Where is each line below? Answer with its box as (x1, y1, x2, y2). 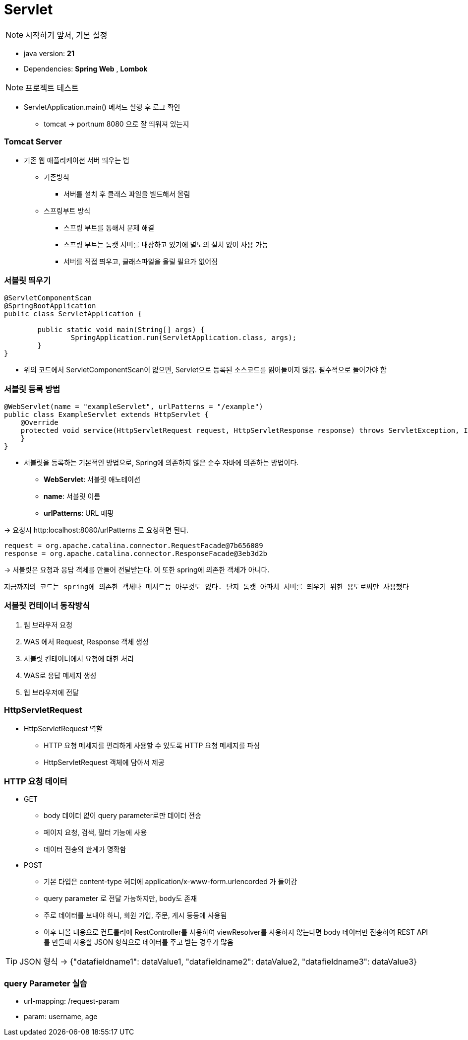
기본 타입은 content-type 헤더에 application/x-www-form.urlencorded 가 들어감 (44, 877, 297, 886)
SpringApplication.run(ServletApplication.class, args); (70, 334, 297, 342)
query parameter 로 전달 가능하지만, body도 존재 (44, 894, 197, 903)
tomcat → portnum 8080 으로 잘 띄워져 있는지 (44, 119, 189, 128)
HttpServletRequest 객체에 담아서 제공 (44, 758, 165, 766)
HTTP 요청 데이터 (4, 776, 67, 786)
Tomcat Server (4, 137, 62, 147)
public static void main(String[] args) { (37, 326, 205, 334)
